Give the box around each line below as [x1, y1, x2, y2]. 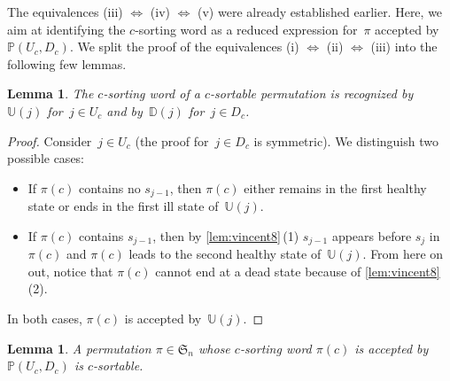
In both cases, [7, 309, 82, 328]
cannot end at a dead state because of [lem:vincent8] [155, 261, 440, 280]
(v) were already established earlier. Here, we [198, 3, 443, 20]
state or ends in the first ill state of [27, 197, 219, 215]
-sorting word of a [103, 84, 200, 103]
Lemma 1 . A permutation [7, 338, 151, 357]
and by [106, 101, 143, 120]
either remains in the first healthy [244, 178, 427, 197]
